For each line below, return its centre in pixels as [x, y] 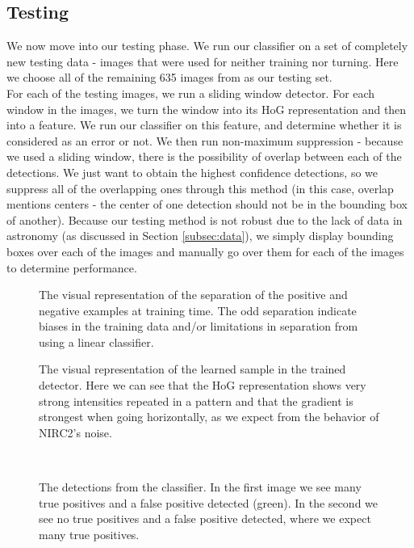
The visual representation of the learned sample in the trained [192, 369]
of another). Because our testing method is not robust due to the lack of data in [205, 219]
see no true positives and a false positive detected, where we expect [205, 518]
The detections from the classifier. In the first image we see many [200, 487]
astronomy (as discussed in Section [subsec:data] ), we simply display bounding [200, 236]
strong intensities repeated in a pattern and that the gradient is [196, 400]
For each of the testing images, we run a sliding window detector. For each [191, 93]
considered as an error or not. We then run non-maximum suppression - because [205, 140]
